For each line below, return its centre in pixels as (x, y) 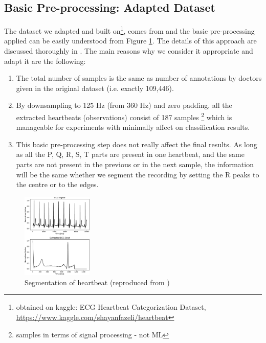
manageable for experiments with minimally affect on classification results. (133, 127)
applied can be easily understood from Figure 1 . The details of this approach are (130, 41)
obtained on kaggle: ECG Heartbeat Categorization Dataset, (111, 307)
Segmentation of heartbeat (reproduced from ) (97, 282)
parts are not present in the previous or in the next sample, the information (135, 164)
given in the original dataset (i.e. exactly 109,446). (95, 88)
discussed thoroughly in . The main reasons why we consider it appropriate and (129, 51)
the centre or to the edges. (57, 184)
